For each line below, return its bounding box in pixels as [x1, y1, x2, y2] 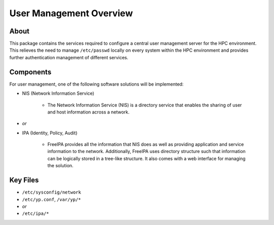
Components [9, 67, 52, 76]
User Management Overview [9, 8, 133, 19]
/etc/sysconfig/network [22, 190, 81, 195]
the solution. [47, 163, 74, 169]
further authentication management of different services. [9, 54, 129, 60]
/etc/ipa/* [22, 211, 49, 216]
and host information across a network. [47, 109, 130, 115]
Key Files [9, 176, 39, 184]
